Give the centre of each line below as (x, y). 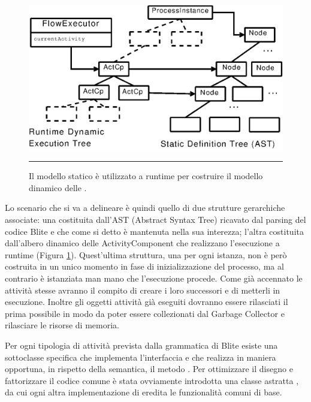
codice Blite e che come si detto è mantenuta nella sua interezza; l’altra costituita (154, 231)
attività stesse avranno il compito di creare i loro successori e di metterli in (143, 290)
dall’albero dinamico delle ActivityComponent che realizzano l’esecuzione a (142, 243)
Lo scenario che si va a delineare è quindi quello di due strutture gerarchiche (145, 208)
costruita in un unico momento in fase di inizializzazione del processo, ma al (144, 266)
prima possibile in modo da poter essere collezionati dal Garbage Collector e (145, 313)
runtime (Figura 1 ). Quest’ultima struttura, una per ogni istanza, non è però (146, 254)
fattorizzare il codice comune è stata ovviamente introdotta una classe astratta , (152, 380)
